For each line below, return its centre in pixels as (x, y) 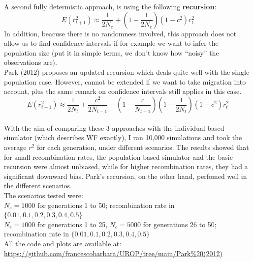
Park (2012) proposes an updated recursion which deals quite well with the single (127, 72)
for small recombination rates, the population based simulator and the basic (118, 157)
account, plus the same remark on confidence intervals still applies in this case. (123, 91)
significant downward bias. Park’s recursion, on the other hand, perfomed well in (126, 176)
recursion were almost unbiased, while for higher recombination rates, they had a (126, 166)
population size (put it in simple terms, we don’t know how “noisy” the (111, 52)
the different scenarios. (38, 186)
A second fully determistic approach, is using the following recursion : (110, 6)
